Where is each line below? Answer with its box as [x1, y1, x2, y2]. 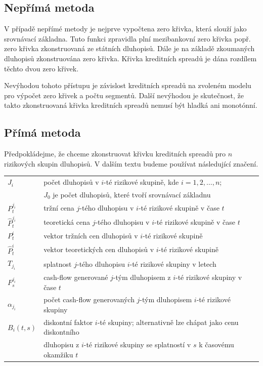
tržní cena [43, 202, 74, 213]
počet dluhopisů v [43, 177, 99, 187]
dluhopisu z [43, 339, 79, 350]
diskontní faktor [43, 316, 93, 327]
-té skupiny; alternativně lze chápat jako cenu [97, 316, 239, 327]
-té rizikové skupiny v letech [129, 258, 216, 269]
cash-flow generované [43, 272, 108, 282]
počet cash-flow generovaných [43, 294, 135, 305]
